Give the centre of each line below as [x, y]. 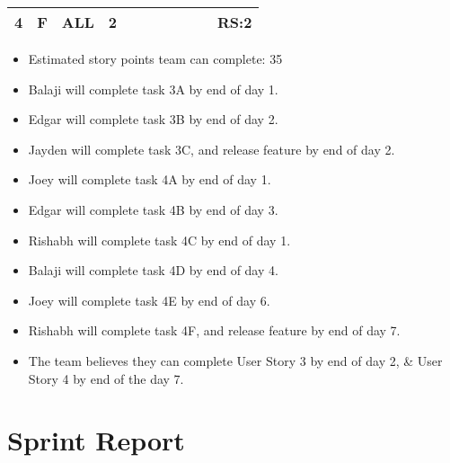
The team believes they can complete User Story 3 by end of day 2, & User [235, 360]
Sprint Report [96, 440]
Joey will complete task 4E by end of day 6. [149, 300]
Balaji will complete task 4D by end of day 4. [153, 270]
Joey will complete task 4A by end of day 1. [150, 179]
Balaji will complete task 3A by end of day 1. [153, 89]
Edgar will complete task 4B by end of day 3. [153, 209]
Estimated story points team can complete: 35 [155, 58]
